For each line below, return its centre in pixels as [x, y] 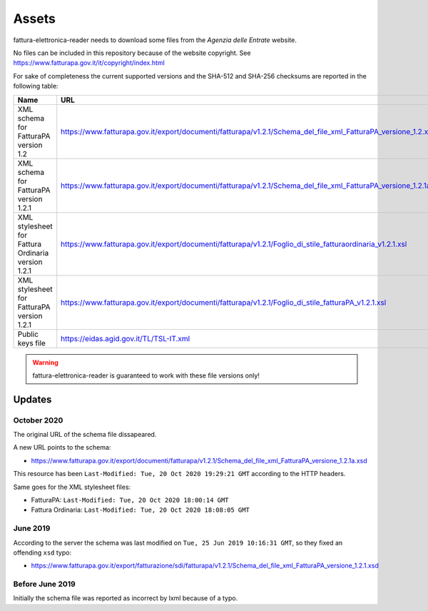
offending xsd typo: [42, 552]
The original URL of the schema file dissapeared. [85, 435]
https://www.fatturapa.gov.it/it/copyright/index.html [89, 63]
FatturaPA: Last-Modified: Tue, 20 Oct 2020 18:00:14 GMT [130, 500]
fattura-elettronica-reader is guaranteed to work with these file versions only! [146, 375]
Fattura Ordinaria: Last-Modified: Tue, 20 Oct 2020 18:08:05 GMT [140, 510]
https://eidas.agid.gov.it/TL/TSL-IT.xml [126, 338]
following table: [36, 86]
